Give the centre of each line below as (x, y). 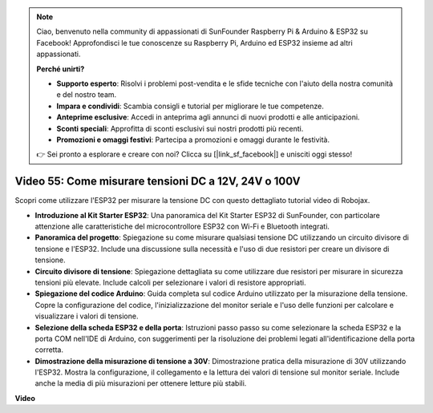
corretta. (49, 350)
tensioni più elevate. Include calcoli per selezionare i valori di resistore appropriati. (170, 282)
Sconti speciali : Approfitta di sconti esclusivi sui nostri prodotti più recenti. (180, 128)
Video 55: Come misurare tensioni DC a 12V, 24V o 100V (158, 182)
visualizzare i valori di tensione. (87, 316)
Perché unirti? (61, 69)
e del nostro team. (87, 95)
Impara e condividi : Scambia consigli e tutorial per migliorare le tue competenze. (190, 106)
